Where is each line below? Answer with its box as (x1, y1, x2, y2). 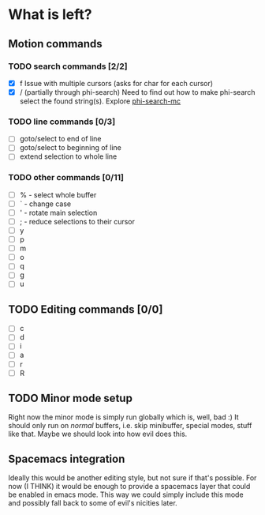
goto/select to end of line (19, 134, 102, 144)
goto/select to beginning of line (19, 143, 122, 152)
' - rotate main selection (19, 208, 98, 217)
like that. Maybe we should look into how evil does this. (8, 429, 188, 439)
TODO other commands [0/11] (8, 172, 125, 183)
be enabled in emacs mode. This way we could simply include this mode (8, 490, 244, 499)
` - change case (19, 199, 72, 209)
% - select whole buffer (19, 190, 97, 199)
